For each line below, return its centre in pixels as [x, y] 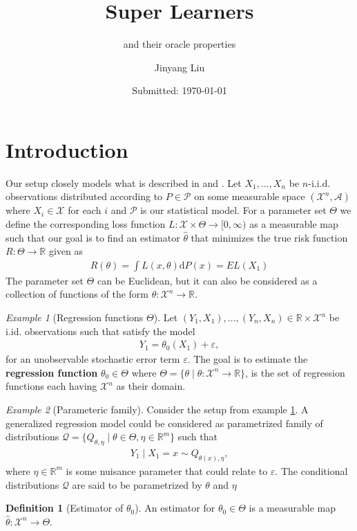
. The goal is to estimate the [248, 359]
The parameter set [45, 280]
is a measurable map [292, 508]
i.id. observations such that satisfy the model [100, 331]
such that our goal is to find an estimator [93, 237]
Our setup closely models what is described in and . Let [124, 182]
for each [85, 210]
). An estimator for [175, 508]
